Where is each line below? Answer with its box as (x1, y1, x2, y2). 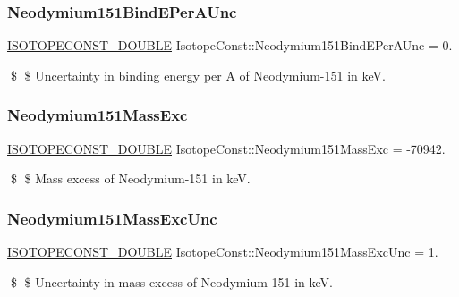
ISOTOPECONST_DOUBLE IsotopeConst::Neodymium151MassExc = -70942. (7, 139, 446, 157)
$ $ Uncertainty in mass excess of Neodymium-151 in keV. (10, 272, 333, 291)
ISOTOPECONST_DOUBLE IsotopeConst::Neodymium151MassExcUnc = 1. (7, 242, 438, 261)
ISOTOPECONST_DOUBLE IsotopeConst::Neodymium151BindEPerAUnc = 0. (7, 36, 453, 55)
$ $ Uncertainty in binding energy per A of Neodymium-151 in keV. (10, 65, 386, 84)
